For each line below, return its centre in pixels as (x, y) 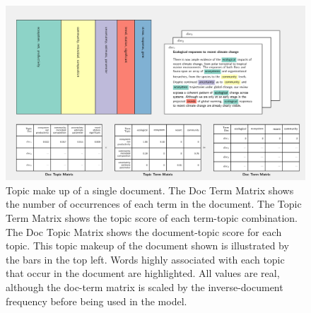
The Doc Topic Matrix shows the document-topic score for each (144, 231)
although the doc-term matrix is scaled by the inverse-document (145, 287)
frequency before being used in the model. (96, 301)
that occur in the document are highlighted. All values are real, (143, 273)
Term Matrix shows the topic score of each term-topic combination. (152, 217)
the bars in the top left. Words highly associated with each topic (145, 259)
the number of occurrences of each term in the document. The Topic (154, 204)
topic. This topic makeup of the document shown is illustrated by (147, 246)
